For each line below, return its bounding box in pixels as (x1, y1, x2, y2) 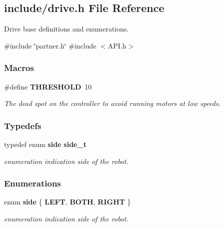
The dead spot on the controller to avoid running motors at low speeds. (4, 98, 220, 108)
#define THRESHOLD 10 (4, 81, 92, 91)
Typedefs (4, 119, 41, 131)
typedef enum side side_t (4, 139, 86, 149)
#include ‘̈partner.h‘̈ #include (4, 40, 96, 50)
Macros (4, 61, 34, 74)
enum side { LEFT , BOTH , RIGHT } (4, 196, 131, 207)
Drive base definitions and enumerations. (4, 23, 129, 34)
